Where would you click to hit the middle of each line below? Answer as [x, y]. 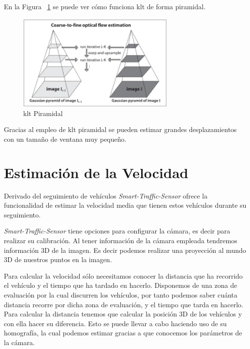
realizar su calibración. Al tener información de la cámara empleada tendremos [121, 241]
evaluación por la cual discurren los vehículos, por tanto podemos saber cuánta [121, 295]
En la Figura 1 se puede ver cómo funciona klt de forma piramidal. [105, 6]
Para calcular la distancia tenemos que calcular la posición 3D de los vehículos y [123, 314]
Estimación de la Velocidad [96, 172]
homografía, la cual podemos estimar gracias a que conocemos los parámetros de [123, 333]
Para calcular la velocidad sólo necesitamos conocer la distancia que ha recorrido [123, 275]
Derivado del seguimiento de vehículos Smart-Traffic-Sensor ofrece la [106, 195]
